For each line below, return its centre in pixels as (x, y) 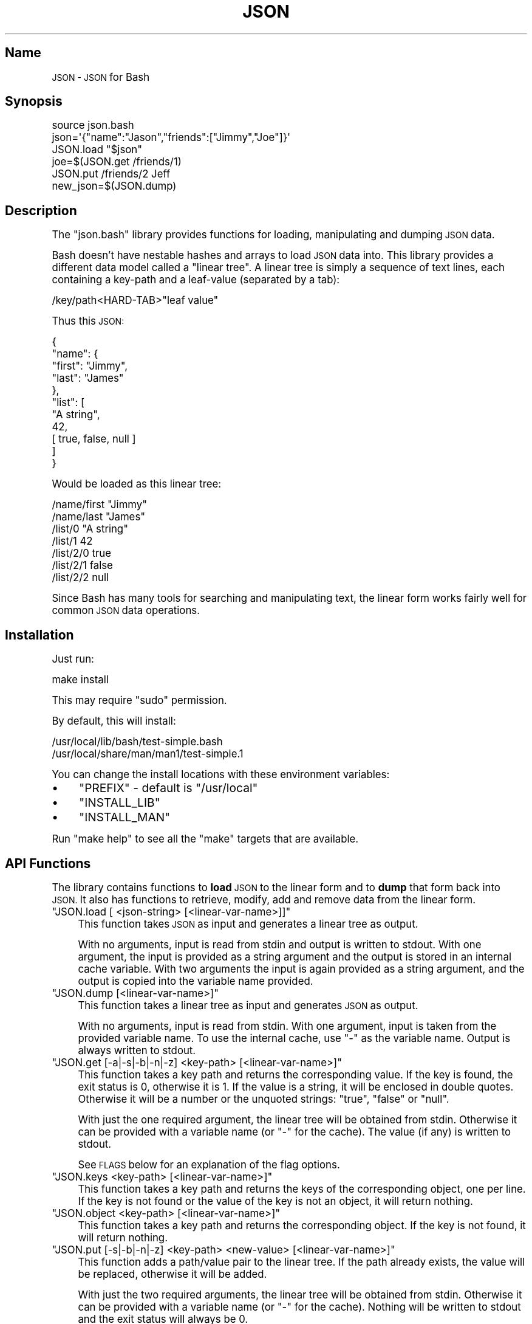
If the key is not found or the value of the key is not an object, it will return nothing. (275, 1201)
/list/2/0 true (82, 553)
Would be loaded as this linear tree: (137, 484)
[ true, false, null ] (94, 439)
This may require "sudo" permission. (139, 701)
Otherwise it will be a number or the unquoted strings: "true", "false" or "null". (264, 1099)
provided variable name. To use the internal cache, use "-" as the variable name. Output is (294, 1038)
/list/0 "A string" (90, 529)
